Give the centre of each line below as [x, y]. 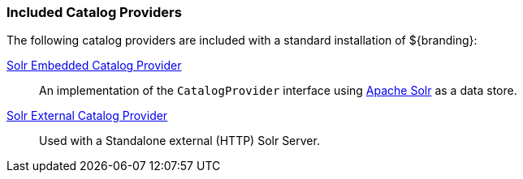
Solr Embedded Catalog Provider [94, 66]
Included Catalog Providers [94, 12]
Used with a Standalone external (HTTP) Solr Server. [179, 141]
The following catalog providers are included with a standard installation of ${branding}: [242, 40]
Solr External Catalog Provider [87, 116]
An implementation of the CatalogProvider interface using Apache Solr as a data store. [278, 91]
